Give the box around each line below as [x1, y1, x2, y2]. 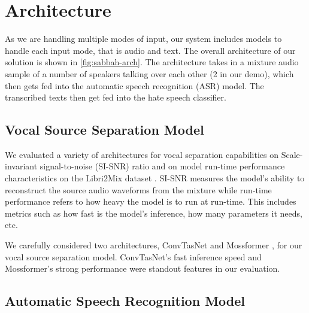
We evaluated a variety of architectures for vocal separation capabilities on [5, 148, 278, 160]
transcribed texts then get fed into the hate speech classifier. [5, 91, 226, 104]
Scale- [281, 148, 303, 160]
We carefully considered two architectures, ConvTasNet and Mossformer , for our [5, 239, 302, 251]
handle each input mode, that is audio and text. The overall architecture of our [5, 44, 296, 56]
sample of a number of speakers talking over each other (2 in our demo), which [5, 67, 294, 80]
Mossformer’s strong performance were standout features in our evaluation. [5, 262, 280, 275]
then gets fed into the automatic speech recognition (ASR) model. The [5, 79, 264, 92]
